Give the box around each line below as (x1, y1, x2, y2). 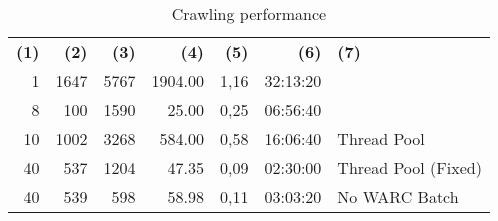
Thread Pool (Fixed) (337, 156, 482, 179)
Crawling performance (171, 2, 327, 25)
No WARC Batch (337, 185, 459, 208)
